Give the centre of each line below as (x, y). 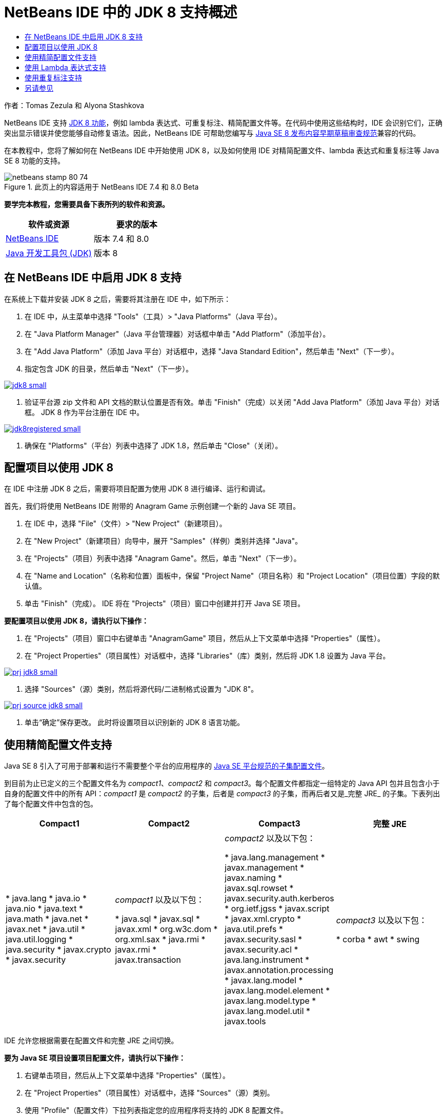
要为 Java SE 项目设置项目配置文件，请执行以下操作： (95, 1058)
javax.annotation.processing (279, 970)
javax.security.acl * (261, 950)
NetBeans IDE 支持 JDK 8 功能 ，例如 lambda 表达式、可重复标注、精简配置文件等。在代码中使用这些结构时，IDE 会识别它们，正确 (224, 122)
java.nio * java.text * (45, 909)
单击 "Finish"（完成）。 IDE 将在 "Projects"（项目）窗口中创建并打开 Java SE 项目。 (165, 604)
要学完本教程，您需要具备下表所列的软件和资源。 (87, 204)
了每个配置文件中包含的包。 (51, 804)
